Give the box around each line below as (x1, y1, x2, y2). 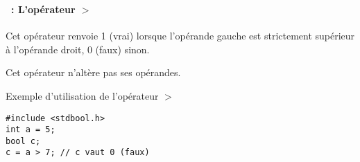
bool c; (6, 136, 41, 146)
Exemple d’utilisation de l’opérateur (6, 88, 159, 102)
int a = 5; (6, 125, 55, 135)
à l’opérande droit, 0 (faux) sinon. (6, 42, 150, 56)
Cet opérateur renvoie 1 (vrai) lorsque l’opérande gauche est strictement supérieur (6, 28, 355, 43)
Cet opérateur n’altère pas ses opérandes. (6, 65, 181, 80)
